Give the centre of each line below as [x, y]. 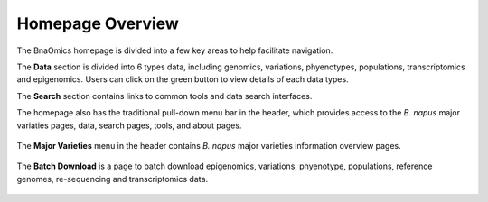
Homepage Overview [98, 23]
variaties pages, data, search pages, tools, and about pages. [129, 125]
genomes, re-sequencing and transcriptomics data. [113, 179]
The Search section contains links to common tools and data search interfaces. [164, 96]
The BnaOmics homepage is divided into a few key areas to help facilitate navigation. [175, 50]
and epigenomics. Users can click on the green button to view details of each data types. [183, 79]
